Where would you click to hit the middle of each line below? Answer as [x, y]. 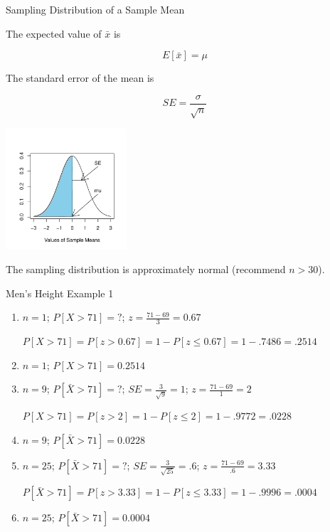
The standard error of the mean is [80, 78]
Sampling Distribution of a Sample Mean [95, 9]
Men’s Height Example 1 [60, 293]
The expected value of [54, 33]
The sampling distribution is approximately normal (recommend [146, 269]
